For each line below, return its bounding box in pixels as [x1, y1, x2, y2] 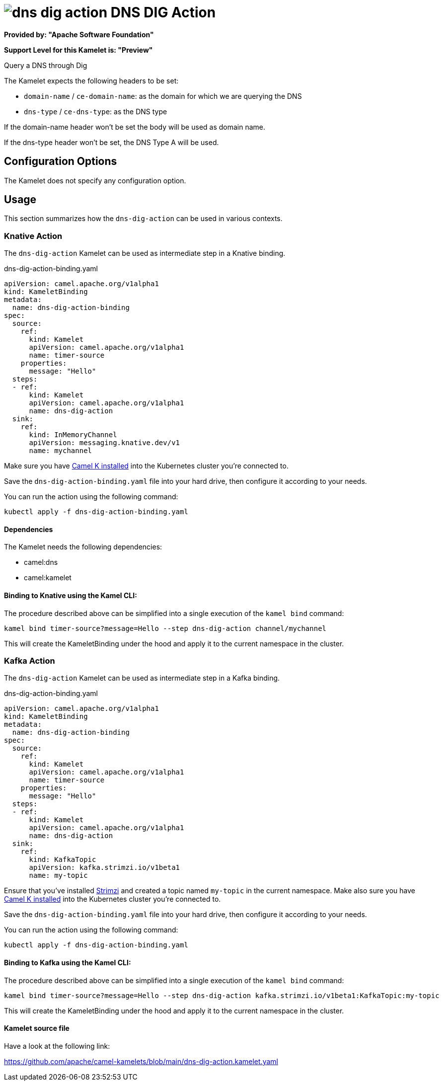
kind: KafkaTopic [29, 855, 96, 864]
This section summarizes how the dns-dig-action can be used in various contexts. [4, 214, 283, 223]
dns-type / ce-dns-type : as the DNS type [24, 107, 167, 116]
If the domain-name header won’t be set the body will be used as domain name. [4, 122, 266, 131]
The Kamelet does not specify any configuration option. [4, 176, 186, 185]
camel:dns [24, 558, 58, 567]
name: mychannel [29, 447, 92, 455]
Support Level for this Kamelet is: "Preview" [4, 45, 153, 54]
